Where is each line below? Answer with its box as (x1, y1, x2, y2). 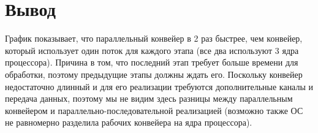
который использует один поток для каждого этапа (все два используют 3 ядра (5, 44, 299, 56)
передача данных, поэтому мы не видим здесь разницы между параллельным (5, 92, 293, 105)
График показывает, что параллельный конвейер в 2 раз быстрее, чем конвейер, (5, 32, 303, 45)
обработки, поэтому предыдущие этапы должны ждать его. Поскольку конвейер (5, 67, 303, 80)
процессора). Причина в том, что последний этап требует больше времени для (5, 56, 298, 69)
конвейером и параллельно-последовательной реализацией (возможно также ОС (5, 104, 303, 116)
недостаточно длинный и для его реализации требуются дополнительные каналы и (5, 80, 314, 93)
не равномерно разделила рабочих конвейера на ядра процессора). (5, 116, 252, 129)
